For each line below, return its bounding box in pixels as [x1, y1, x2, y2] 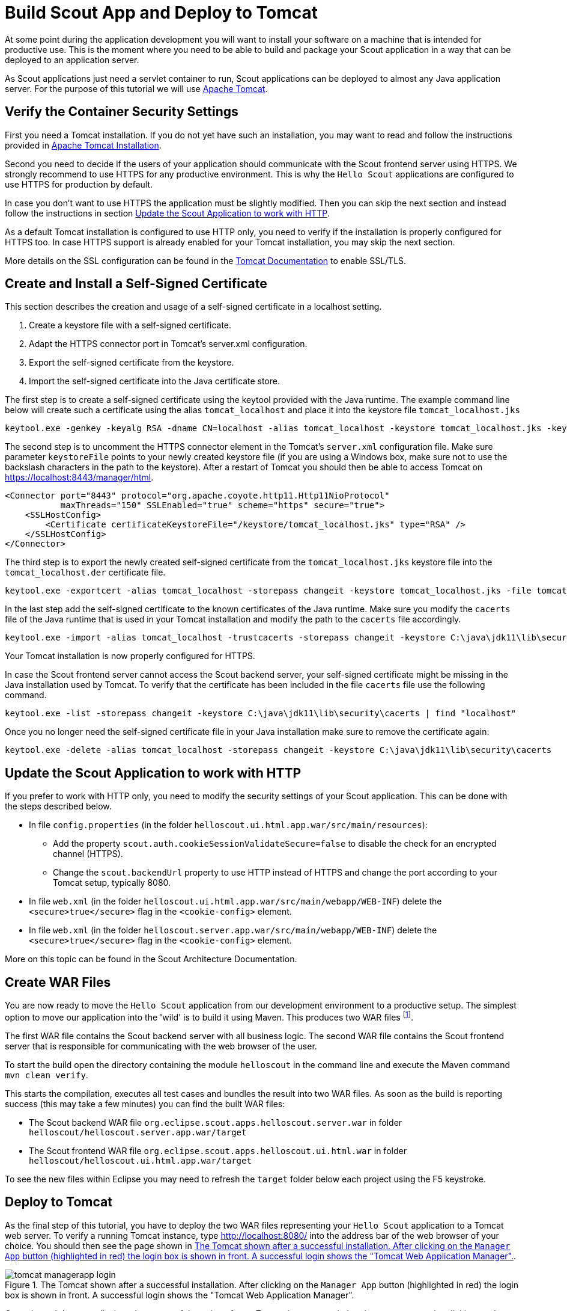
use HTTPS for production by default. [5, 179, 153, 189]
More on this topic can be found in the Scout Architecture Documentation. [5, 954, 297, 965]
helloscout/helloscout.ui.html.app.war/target [29, 1155, 252, 1165]
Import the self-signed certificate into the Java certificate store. [29, 376, 280, 387]
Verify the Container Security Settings [5, 104, 238, 120]
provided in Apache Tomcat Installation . [5, 140, 162, 150]
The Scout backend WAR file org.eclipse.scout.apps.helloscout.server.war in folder [29, 1117, 402, 1128]
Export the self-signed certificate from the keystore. [29, 357, 234, 368]
